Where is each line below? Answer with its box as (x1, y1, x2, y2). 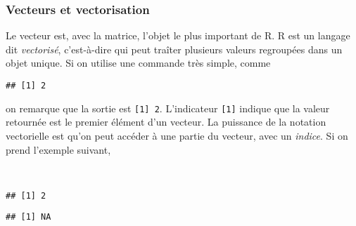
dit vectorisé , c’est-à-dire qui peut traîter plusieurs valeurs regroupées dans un (6, 41, 343, 56)
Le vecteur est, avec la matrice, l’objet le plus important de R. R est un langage (6, 28, 350, 43)
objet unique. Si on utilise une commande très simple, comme (6, 55, 271, 70)
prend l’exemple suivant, (6, 142, 111, 157)
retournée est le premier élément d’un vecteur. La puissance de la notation (6, 114, 326, 129)
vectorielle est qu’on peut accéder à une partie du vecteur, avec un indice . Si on (6, 128, 348, 142)
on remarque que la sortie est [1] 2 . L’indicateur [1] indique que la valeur (6, 100, 330, 115)
